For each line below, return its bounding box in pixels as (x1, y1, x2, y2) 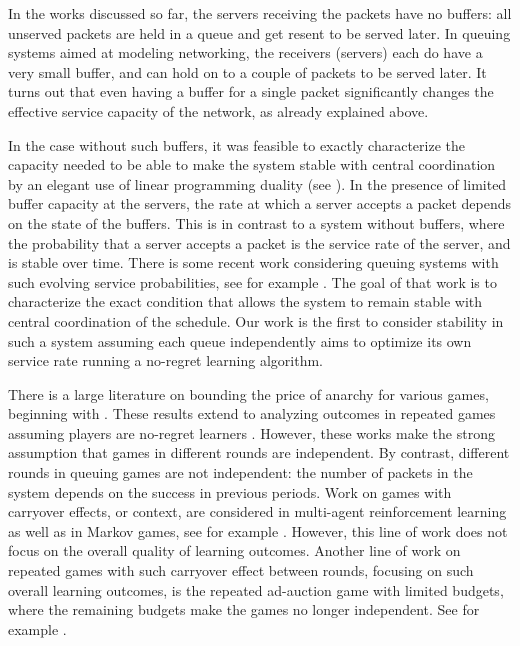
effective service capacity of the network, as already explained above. (8, 100, 429, 121)
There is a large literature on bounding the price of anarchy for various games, (8, 383, 489, 404)
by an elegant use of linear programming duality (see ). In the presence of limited (8, 173, 507, 194)
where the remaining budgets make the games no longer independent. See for (8, 599, 480, 620)
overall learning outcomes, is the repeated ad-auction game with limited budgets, (8, 579, 504, 600)
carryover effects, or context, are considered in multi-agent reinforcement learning (8, 501, 507, 522)
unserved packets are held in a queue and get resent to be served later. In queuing (8, 22, 511, 43)
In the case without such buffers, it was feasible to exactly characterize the (8, 134, 465, 155)
